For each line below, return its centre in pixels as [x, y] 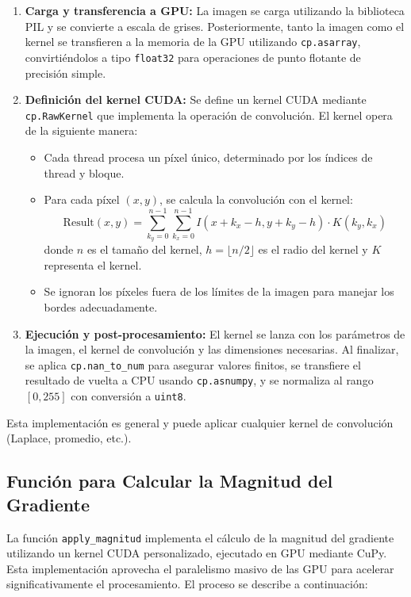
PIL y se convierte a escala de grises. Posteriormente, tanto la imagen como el [215, 26]
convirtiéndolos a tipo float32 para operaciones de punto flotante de [193, 57]
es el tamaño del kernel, [144, 249]
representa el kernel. [93, 264]
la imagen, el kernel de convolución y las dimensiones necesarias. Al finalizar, [212, 349]
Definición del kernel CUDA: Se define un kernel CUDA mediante [196, 99]
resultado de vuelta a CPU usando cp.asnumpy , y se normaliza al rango [199, 380]
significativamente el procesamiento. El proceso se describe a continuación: [187, 584]
